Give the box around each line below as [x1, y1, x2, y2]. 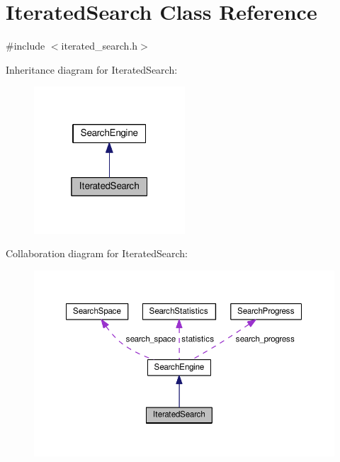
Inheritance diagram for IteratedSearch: [6, 62, 178, 77]
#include [6, 38, 45, 53]
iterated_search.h [61, 38, 138, 53]
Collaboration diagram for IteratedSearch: [6, 246, 188, 261]
